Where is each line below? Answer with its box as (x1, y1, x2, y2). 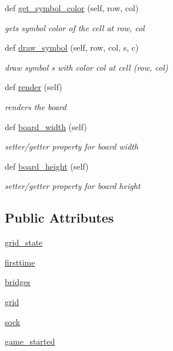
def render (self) (5, 81, 62, 93)
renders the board (5, 100, 66, 112)
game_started (5, 335, 55, 347)
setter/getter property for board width (5, 140, 138, 153)
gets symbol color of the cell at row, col (5, 21, 145, 34)
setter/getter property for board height (5, 180, 141, 192)
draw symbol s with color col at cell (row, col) (5, 61, 168, 73)
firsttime (5, 256, 35, 268)
